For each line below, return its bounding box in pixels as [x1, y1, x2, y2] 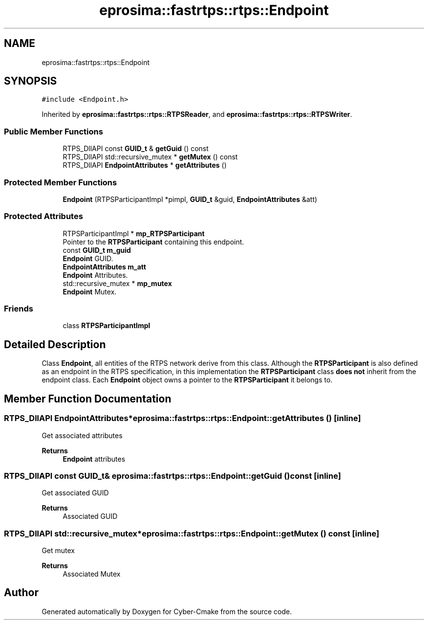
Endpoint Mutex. [63, 287, 117, 296]
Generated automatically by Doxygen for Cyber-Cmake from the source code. [42, 607, 292, 616]
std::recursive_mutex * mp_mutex [63, 279, 172, 288]
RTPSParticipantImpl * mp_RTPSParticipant [63, 229, 205, 238]
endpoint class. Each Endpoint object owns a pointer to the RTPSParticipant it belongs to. [42, 376, 333, 384]
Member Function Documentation [4, 392, 171, 405]
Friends [4, 304, 33, 314]
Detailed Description [4, 338, 106, 351]
